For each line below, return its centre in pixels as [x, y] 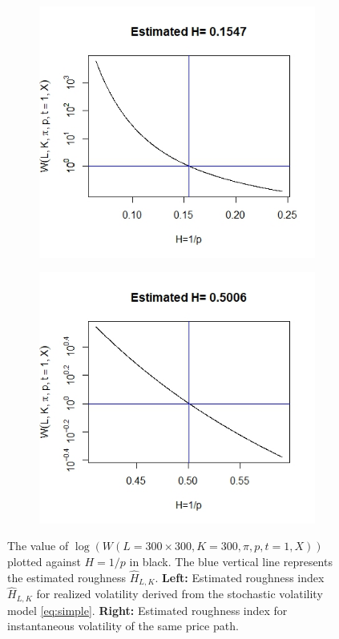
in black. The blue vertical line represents [231, 561]
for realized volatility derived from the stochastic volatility [180, 594]
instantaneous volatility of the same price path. [123, 626]
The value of [38, 546]
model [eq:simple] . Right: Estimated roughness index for [147, 610]
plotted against [44, 561]
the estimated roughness [67, 577]
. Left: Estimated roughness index [240, 577]
